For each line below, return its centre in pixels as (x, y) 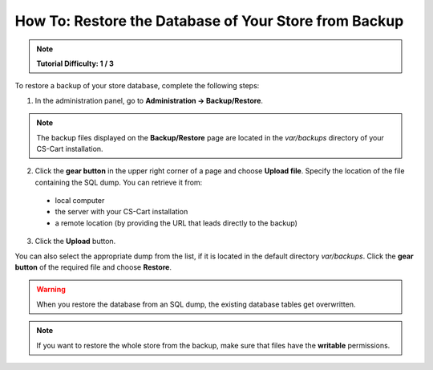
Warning (51, 290)
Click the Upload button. (75, 242)
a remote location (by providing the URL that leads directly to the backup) (176, 223)
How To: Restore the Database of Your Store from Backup (209, 21)
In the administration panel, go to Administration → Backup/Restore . (149, 100)
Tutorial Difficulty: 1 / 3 (75, 63)
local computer (80, 201)
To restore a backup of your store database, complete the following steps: (137, 86)
